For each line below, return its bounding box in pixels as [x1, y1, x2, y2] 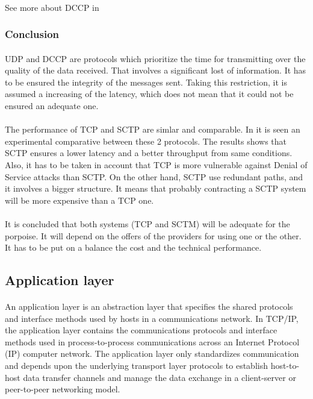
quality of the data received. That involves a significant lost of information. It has [5, 64, 306, 77]
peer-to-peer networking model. [5, 383, 120, 395]
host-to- [270, 359, 300, 372]
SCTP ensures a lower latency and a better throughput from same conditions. [5, 146, 293, 159]
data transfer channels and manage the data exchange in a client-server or [23, 371, 296, 383]
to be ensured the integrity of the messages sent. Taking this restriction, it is [5, 75, 287, 88]
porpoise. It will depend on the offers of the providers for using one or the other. [5, 229, 302, 242]
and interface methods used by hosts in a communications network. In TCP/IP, [5, 312, 299, 324]
